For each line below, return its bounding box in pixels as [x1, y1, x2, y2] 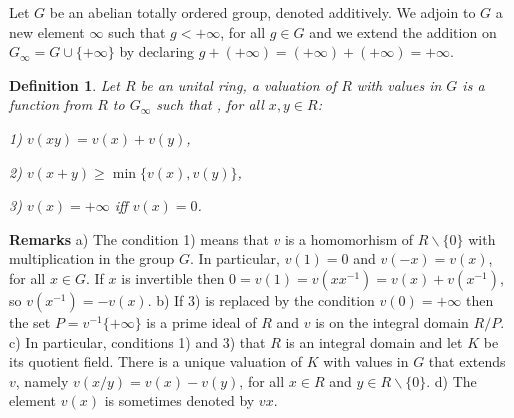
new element [9, 21, 85, 42]
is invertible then [121, 267, 225, 288]
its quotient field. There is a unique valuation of [9, 351, 303, 372]
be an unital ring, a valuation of [140, 74, 337, 95]
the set [9, 311, 51, 332]
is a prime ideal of [146, 311, 257, 332]
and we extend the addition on [309, 21, 497, 42]
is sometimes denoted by [104, 390, 255, 411]
